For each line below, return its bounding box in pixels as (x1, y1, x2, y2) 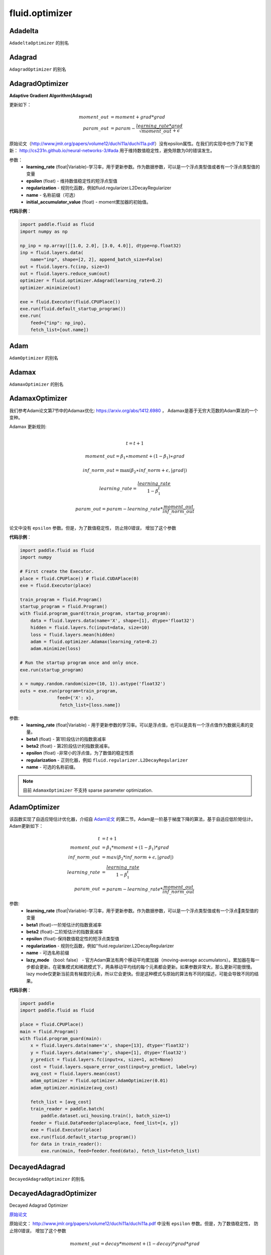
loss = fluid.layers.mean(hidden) (30, 632, 115, 638)
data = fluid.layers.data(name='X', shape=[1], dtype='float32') (30, 617, 195, 623)
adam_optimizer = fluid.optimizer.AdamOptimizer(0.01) (30, 1078, 168, 1084)
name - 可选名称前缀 (26, 950, 70, 956)
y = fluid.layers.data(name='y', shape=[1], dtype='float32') (30, 1050, 187, 1055)
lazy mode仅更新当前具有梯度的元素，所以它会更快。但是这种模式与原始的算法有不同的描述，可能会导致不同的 (26, 971, 254, 977)
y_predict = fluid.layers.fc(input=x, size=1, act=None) (30, 1057, 174, 1063)
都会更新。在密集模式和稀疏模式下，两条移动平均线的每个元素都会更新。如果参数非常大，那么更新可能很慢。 (30, 964, 255, 970)
